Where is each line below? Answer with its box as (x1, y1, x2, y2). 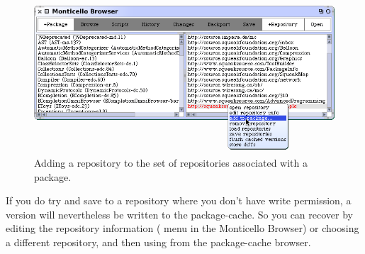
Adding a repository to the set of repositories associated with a (34, 155, 308, 170)
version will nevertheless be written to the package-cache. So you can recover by (6, 206, 353, 221)
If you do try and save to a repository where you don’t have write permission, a (6, 193, 352, 208)
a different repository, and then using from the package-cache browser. (6, 234, 311, 249)
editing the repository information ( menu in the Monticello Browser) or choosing (6, 221, 359, 236)
